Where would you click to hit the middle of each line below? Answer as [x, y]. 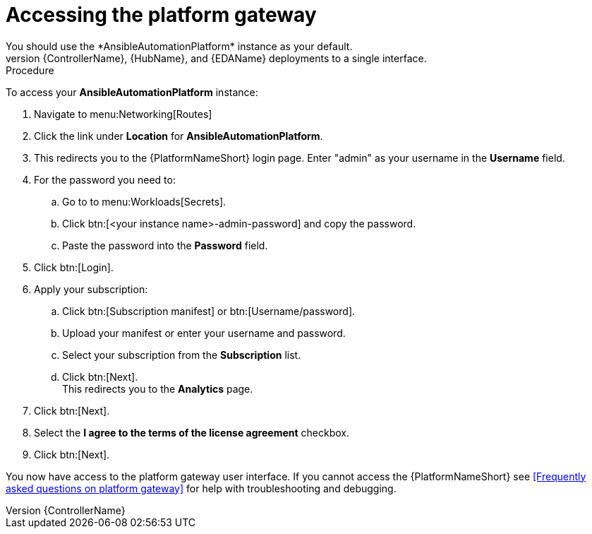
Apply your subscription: [91, 289]
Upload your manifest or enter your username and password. [204, 333]
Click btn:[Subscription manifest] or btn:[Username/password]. [209, 311]
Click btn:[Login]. [74, 267]
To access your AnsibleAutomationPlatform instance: [132, 92]
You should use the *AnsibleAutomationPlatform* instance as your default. [179, 46]
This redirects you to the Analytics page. [158, 388]
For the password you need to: [105, 179]
